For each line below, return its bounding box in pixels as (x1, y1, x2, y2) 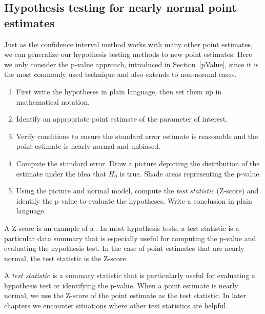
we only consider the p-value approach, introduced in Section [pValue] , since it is (4, 58, 259, 69)
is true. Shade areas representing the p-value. (119, 168, 261, 179)
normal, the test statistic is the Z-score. (4, 252, 128, 263)
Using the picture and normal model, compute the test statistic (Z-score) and (16, 185, 259, 196)
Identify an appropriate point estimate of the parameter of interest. (16, 113, 228, 124)
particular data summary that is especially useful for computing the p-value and (4, 232, 256, 243)
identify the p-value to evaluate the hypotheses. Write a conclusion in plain (16, 195, 252, 206)
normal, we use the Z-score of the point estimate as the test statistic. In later (4, 290, 247, 301)
